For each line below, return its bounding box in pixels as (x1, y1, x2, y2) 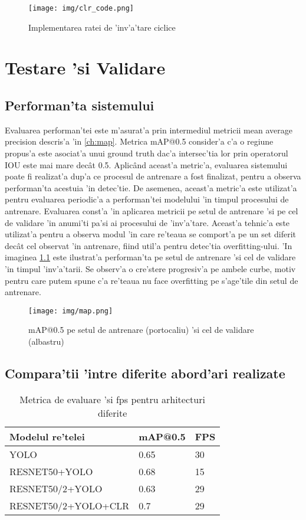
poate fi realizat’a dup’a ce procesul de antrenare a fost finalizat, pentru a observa (5, 170, 301, 182)
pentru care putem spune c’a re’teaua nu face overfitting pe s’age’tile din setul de (5, 274, 298, 286)
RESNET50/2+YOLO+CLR (9, 498, 130, 512)
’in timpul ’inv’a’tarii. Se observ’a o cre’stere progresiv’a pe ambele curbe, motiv (5, 262, 296, 274)
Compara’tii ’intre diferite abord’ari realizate (5, 364, 285, 382)
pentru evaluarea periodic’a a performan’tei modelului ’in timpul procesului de (5, 193, 289, 205)
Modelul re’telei (9, 429, 85, 443)
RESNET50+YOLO (9, 464, 93, 478)
